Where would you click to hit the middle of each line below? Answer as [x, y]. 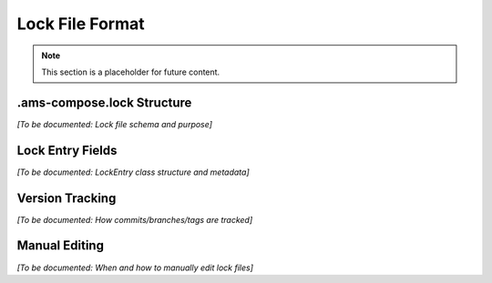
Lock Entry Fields [67, 150]
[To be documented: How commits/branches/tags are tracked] [135, 219]
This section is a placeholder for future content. [131, 72]
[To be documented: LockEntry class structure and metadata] [133, 172]
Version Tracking [67, 198]
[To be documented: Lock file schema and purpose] [115, 124]
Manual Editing [61, 246]
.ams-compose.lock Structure [104, 102]
